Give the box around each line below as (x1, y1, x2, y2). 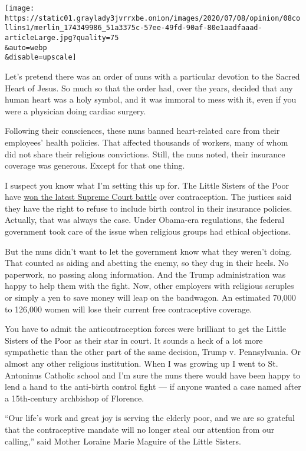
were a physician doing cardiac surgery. (5, 104, 146, 117)
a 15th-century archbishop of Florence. (5, 391, 144, 404)
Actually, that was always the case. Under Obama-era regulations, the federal (5, 213, 285, 226)
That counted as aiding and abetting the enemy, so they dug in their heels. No (5, 256, 289, 269)
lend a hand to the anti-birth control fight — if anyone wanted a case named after (5, 380, 301, 393)
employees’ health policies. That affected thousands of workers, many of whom (5, 136, 288, 148)
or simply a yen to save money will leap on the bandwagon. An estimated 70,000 (5, 291, 296, 304)
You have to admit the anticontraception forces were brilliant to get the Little (5, 322, 287, 335)
